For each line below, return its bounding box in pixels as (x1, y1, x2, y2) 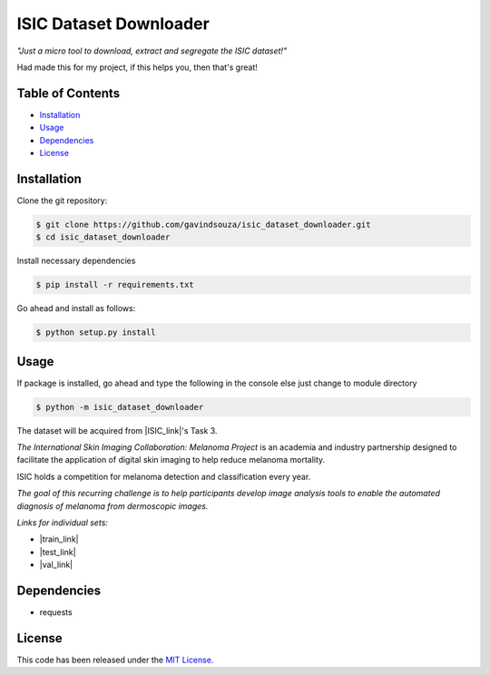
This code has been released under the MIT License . (16, 654, 214, 666)
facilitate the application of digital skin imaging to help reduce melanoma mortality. (16, 455, 326, 465)
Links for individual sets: (16, 517, 109, 528)
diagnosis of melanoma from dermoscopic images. (16, 500, 209, 512)
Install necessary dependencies (16, 255, 136, 267)
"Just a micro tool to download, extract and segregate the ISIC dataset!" (16, 45, 288, 56)
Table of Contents (16, 85, 121, 101)
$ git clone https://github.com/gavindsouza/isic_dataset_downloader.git (35, 219, 371, 230)
